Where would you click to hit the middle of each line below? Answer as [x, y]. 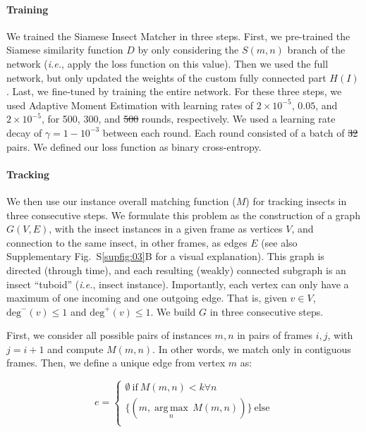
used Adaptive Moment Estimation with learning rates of [130, 105]
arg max [171, 408]
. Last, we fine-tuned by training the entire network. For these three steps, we [174, 91]
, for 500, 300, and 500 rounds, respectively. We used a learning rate [188, 119]
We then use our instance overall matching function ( [121, 200]
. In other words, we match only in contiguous [252, 348]
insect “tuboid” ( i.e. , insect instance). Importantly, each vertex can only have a [178, 284]
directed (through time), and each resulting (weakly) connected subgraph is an [176, 270]
